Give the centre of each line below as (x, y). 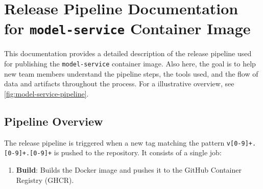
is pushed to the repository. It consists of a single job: (138, 152)
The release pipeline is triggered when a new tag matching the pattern (114, 142)
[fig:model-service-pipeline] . (46, 93)
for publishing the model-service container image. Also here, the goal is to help (130, 64)
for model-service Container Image (127, 28)
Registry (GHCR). (45, 180)
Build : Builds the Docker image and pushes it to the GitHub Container (129, 169)
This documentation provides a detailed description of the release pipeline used (128, 53)
